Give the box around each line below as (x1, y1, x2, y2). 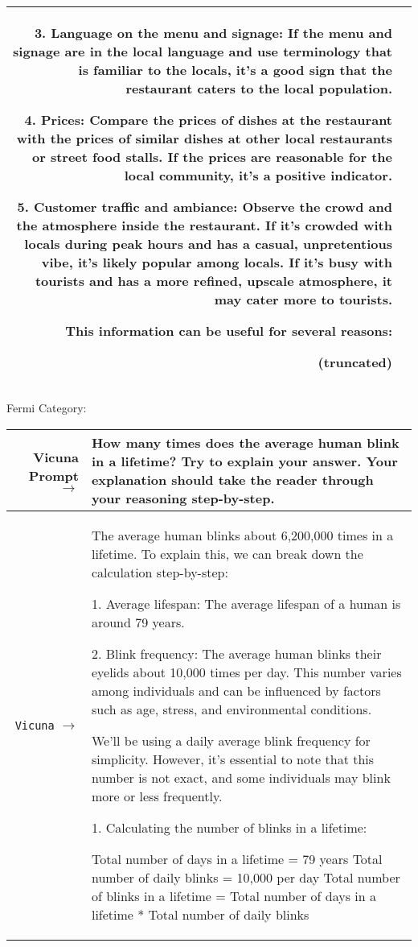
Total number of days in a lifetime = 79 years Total (91, 849, 383, 868)
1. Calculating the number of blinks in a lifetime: (91, 817, 367, 837)
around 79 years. (91, 612, 185, 631)
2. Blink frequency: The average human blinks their (91, 643, 382, 663)
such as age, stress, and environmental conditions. (91, 699, 372, 718)
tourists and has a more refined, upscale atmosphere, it (35, 271, 392, 290)
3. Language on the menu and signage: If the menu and (34, 23, 392, 42)
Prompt (28, 466, 79, 486)
